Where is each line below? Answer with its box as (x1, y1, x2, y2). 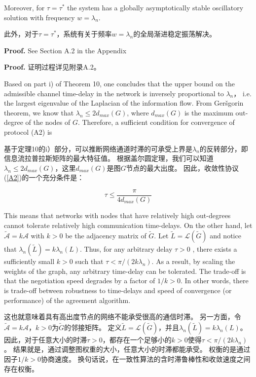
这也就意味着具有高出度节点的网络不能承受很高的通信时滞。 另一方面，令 (4, 311, 241, 322)
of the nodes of (25, 117, 71, 127)
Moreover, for (4, 2, 45, 12)
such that (75, 256, 104, 266)
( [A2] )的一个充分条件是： (4, 172, 84, 183)
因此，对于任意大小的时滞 (4, 334, 87, 344)
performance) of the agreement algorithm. (4, 295, 131, 305)
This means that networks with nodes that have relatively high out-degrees (4, 210, 231, 220)
